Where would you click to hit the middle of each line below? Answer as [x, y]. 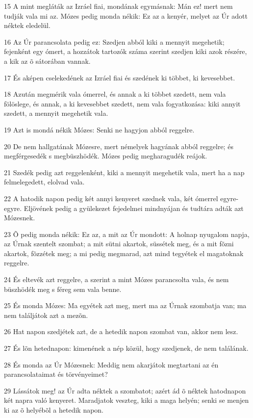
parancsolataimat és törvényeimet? [56, 374]
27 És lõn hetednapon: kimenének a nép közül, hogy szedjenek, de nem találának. [126, 348]
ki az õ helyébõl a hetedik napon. [54, 410]
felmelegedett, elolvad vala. [44, 182]
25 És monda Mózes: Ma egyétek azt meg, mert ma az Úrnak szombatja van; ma [125, 305]
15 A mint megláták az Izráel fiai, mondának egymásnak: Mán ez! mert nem [118, 6]
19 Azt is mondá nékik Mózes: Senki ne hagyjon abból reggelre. [99, 129]
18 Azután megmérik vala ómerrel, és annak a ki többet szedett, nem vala [115, 94]
